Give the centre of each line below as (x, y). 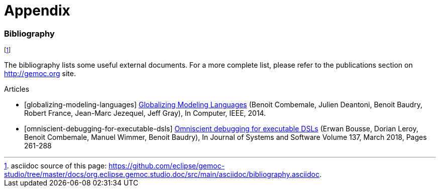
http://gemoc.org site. (40, 74)
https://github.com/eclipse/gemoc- (167, 166)
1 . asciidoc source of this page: (56, 166)
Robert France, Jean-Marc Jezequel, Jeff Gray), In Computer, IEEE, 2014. (145, 113)
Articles (17, 89)
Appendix (37, 11)
